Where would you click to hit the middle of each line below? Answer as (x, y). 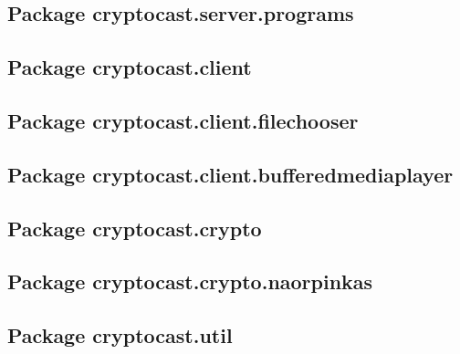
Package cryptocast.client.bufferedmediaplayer (230, 174)
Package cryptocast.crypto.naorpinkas (190, 281)
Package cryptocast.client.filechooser (183, 120)
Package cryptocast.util (120, 335)
